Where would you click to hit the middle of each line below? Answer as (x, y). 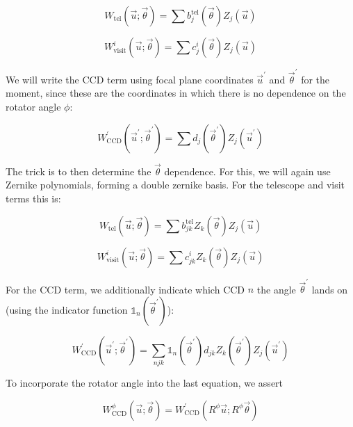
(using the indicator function (67, 309)
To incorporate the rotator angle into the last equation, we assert (145, 383)
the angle (276, 289)
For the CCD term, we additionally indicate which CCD (125, 289)
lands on (330, 289)
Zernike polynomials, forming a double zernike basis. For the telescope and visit (175, 185)
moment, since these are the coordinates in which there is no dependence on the (176, 93)
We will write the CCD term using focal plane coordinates (130, 79)
